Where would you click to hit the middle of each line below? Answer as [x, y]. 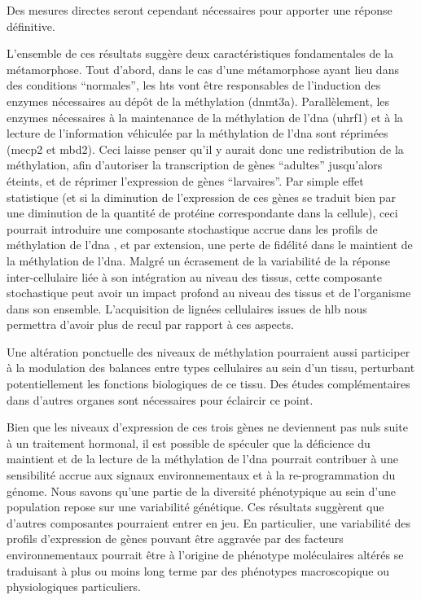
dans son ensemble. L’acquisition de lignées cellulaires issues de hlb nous [187, 308]
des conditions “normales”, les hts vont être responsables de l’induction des [194, 85]
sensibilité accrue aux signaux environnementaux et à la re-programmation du [201, 475]
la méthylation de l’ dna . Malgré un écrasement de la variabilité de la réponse [198, 260]
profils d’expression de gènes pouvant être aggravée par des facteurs [175, 539]
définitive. [31, 26]
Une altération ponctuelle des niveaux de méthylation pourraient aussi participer [208, 351]
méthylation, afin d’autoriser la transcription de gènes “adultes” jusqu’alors [195, 165]
